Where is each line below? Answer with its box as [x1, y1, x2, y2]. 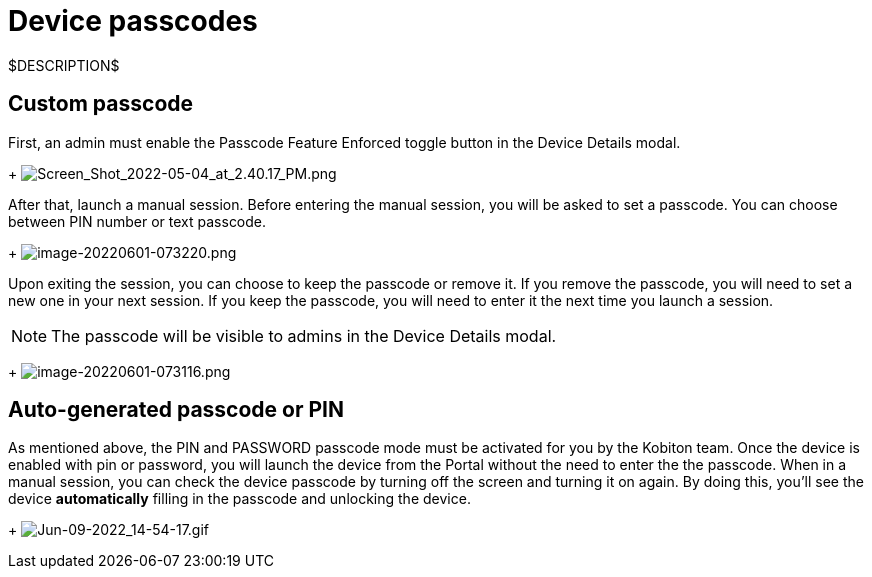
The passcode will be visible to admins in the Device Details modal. [51, 325, 557, 346]
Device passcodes [8, 4, 258, 38]
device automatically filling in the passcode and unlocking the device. [8, 490, 471, 508]
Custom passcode [8, 91, 194, 117]
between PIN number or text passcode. [8, 212, 267, 230]
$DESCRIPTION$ [8, 56, 120, 74]
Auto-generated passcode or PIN [8, 397, 344, 423]
